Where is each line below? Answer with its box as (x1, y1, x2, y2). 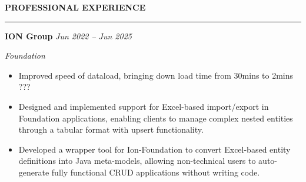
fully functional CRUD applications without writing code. (51, 166, 260, 178)
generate (18, 166, 49, 178)
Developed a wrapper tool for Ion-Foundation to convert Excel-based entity (18, 143, 291, 155)
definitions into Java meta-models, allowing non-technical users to (18, 154, 256, 167)
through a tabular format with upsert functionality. (18, 123, 204, 136)
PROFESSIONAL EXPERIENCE (5, 1, 146, 13)
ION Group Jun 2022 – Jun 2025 (5, 29, 132, 42)
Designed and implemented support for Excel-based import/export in (18, 100, 269, 112)
